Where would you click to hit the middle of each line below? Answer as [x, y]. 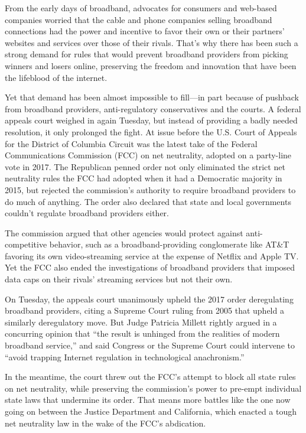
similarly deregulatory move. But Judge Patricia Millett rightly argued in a [141, 322]
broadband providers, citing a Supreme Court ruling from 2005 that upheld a [144, 310]
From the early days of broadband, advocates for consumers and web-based [141, 8]
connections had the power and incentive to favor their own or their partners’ [145, 31]
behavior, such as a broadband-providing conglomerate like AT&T [169, 244]
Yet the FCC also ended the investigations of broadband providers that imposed [150, 267]
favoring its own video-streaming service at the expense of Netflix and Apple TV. [152, 255]
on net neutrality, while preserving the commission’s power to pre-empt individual [153, 388]
